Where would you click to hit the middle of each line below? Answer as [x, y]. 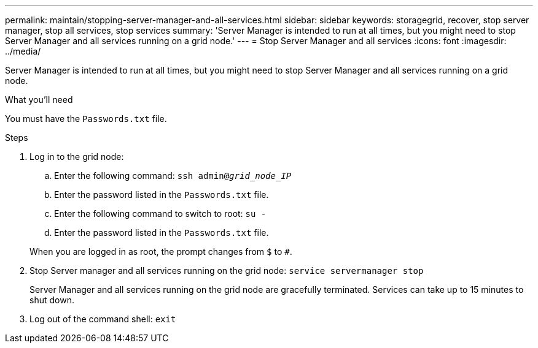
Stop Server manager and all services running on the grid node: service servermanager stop [227, 270]
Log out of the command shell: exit [103, 319]
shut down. [52, 300]
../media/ [23, 51]
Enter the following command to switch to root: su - [160, 214]
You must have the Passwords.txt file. [86, 119]
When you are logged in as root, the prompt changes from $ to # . [161, 252]
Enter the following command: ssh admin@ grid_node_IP [173, 176]
